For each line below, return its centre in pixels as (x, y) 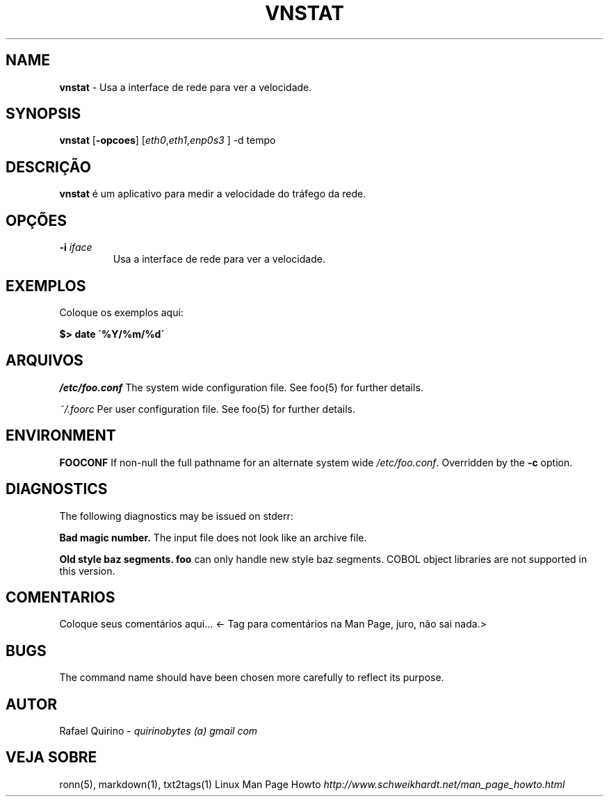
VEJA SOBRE (51, 758)
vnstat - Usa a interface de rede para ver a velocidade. (186, 87)
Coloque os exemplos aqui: (121, 312)
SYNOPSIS (43, 114)
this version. (87, 571)
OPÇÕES (36, 220)
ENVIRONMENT (61, 436)
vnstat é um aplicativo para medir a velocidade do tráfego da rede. (213, 194)
